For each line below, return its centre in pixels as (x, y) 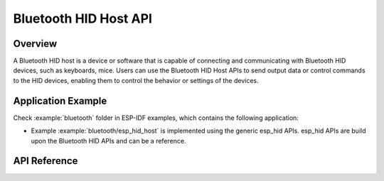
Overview (35, 44)
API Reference (46, 161)
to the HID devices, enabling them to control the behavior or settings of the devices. (136, 80)
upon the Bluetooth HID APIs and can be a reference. (108, 141)
